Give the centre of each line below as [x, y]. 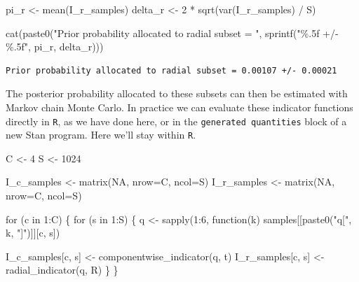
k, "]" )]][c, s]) [33, 233]
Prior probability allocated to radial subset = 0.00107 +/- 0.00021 [171, 70]
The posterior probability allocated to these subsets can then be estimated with [177, 93]
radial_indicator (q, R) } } [62, 270]
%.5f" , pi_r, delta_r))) [55, 47]
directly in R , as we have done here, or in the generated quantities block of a [176, 121]
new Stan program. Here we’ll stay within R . [101, 135]
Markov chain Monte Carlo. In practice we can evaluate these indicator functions [179, 107]
